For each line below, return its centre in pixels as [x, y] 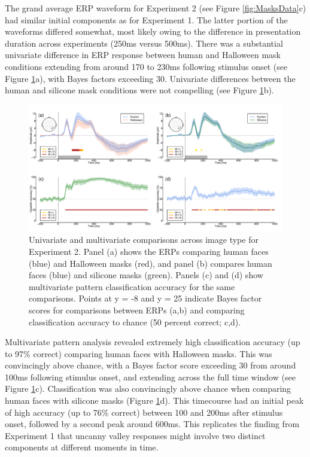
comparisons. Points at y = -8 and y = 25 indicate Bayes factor [145, 298]
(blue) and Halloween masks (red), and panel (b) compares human [151, 263]
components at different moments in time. [82, 447]
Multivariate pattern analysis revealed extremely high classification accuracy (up [153, 342]
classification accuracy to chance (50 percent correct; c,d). [135, 322]
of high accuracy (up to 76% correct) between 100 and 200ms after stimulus [144, 412]
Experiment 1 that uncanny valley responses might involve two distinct [135, 435]
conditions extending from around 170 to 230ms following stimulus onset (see [146, 66]
